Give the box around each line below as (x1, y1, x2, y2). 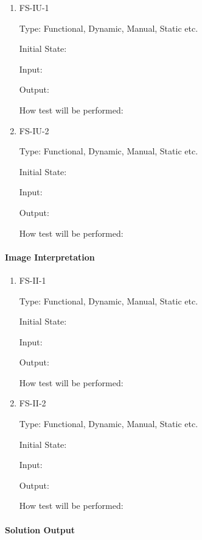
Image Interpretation (5, 250, 95, 263)
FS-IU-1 (19, 1, 49, 13)
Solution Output (5, 523, 75, 536)
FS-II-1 (19, 273, 46, 286)
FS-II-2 (19, 397, 46, 409)
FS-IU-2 (19, 124, 49, 137)
